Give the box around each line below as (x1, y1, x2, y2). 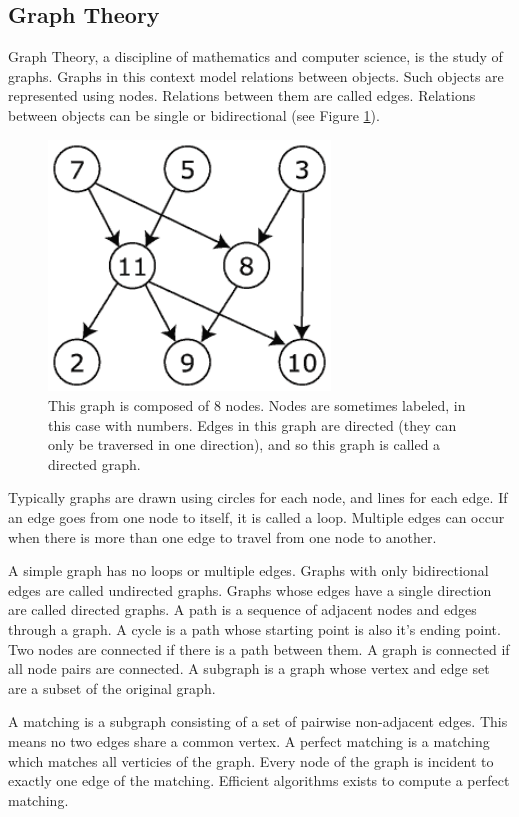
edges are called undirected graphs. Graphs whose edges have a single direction (8, 579, 492, 600)
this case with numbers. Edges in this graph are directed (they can (48, 414, 457, 435)
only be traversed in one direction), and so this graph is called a (48, 434, 441, 455)
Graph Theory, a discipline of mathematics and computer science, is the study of (8, 46, 503, 67)
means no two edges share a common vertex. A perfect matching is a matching (8, 730, 490, 751)
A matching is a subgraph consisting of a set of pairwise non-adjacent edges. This (8, 711, 508, 732)
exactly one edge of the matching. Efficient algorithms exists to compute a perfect (8, 770, 510, 791)
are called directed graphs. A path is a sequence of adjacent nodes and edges (8, 599, 477, 620)
